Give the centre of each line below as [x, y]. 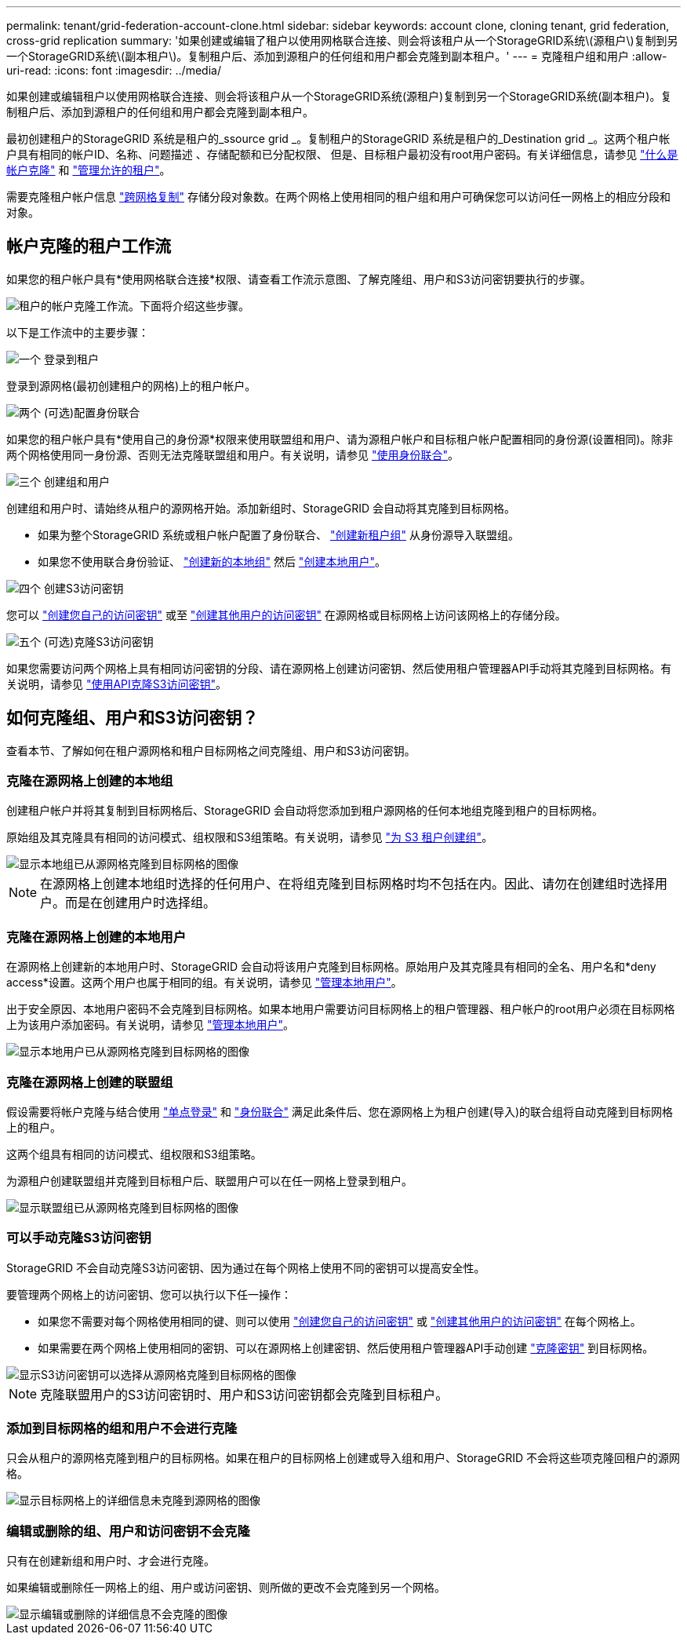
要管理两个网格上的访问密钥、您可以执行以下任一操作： [149, 1294]
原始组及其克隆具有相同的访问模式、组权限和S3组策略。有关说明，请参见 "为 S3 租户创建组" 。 [250, 837]
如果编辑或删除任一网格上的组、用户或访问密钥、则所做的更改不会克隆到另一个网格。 [226, 1588]
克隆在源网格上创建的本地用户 [96, 937]
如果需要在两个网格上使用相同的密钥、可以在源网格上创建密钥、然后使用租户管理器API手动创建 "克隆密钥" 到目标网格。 [346, 1347]
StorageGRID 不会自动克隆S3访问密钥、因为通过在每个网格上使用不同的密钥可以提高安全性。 [246, 1267]
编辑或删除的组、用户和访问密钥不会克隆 [128, 1531]
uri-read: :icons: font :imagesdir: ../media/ [114, 70]
